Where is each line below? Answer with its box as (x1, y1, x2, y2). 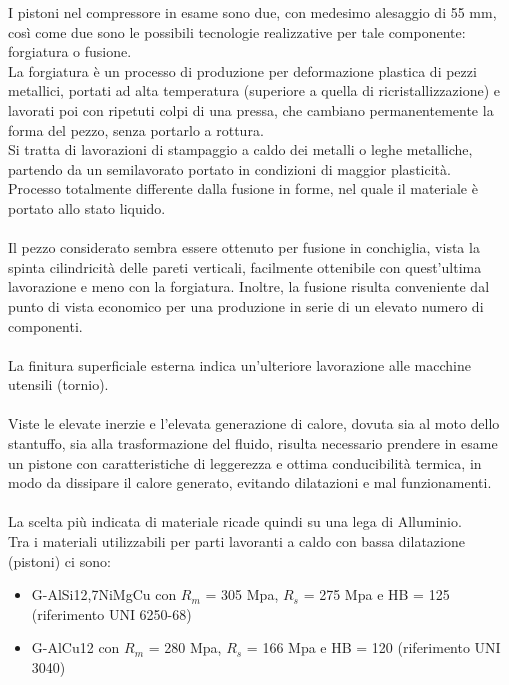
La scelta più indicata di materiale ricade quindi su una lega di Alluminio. (8, 511, 462, 532)
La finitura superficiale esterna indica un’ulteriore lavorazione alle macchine (8, 354, 471, 375)
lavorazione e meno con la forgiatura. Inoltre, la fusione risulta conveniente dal (8, 276, 490, 297)
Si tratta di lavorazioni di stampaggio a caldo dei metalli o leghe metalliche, (8, 139, 473, 160)
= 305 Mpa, (205, 584, 279, 605)
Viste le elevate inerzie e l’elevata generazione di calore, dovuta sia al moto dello (8, 413, 500, 434)
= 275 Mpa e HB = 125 (303, 584, 450, 605)
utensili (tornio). (8, 374, 109, 395)
